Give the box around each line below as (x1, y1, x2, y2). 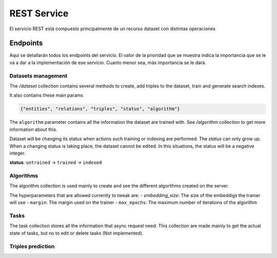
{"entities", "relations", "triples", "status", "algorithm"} (20, 106, 180, 112)
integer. (9, 150, 26, 156)
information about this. (9, 126, 57, 133)
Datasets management (9, 72, 68, 79)
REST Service (9, 8, 69, 19)
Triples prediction (9, 243, 55, 250)
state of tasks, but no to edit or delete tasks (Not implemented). (9, 230, 144, 236)
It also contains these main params (9, 92, 84, 98)
